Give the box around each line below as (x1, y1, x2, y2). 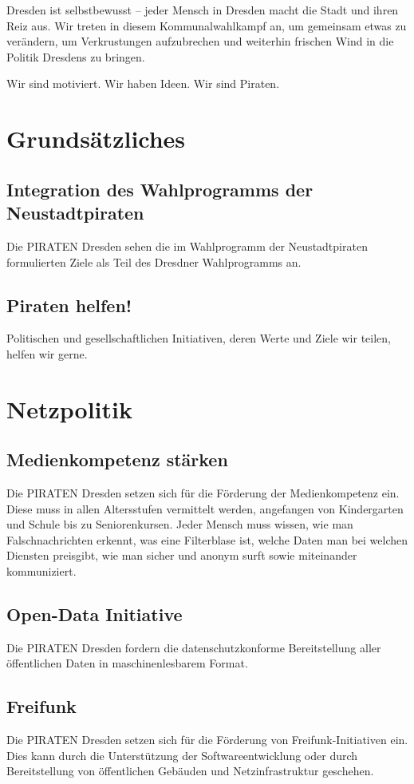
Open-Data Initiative (6, 602, 183, 627)
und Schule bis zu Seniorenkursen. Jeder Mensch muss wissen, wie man (6, 516, 353, 533)
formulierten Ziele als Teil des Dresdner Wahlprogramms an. (6, 253, 302, 270)
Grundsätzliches (6, 122, 186, 155)
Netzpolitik (6, 392, 132, 425)
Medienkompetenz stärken (6, 447, 228, 472)
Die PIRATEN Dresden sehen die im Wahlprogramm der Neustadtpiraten (6, 237, 368, 254)
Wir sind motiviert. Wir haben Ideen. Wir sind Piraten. (6, 75, 280, 92)
